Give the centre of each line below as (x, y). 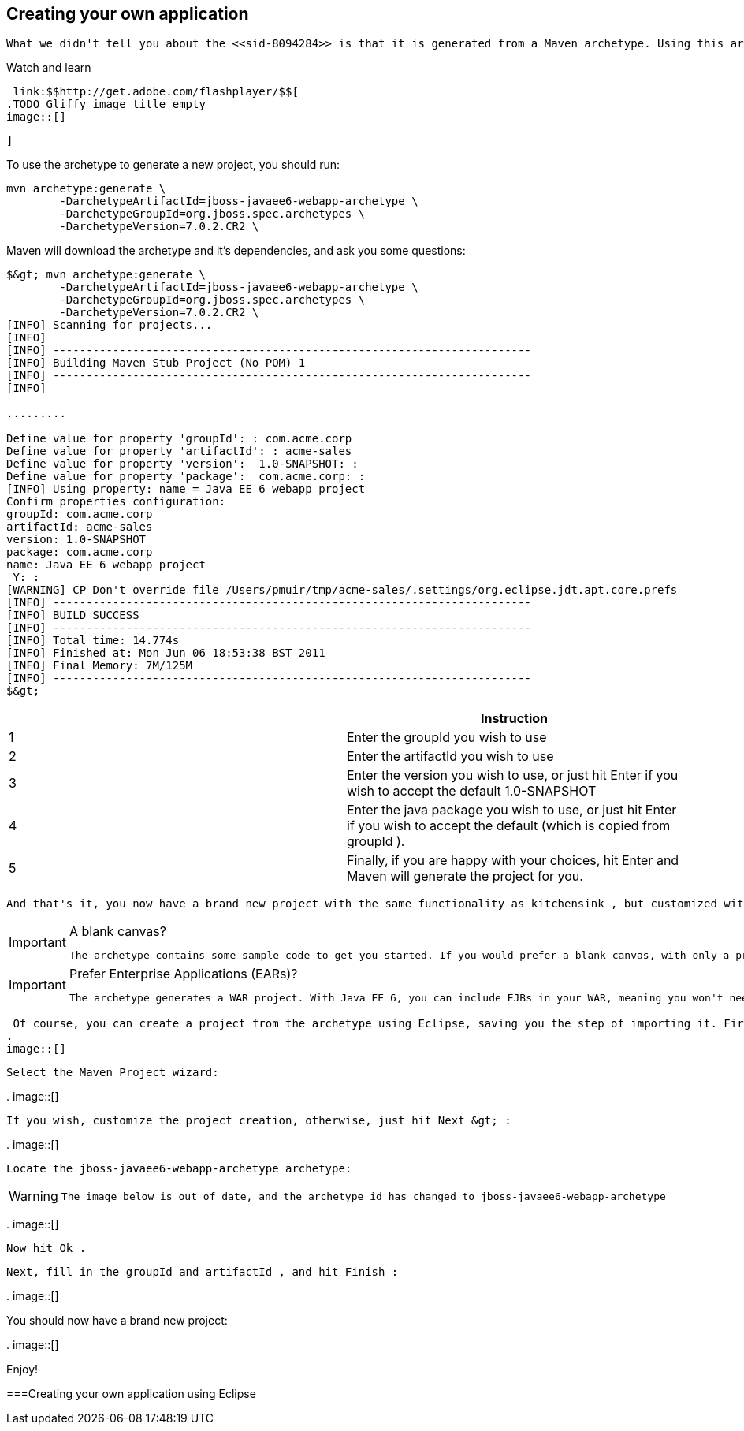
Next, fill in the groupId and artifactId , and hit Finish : (203, 1272)
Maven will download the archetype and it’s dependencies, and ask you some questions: (236, 251)
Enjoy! (22, 1370)
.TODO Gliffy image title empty (106, 104)
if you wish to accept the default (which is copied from (509, 826)
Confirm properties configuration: (116, 502)
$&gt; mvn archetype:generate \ (106, 275)
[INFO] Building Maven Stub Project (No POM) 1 (156, 363)
